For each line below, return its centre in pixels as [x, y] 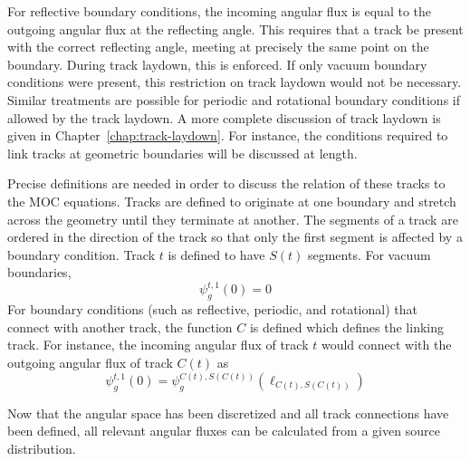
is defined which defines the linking [347, 327]
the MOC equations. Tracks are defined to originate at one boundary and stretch [232, 201]
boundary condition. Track [82, 254]
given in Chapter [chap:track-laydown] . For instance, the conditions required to [228, 135]
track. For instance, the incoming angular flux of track [158, 345]
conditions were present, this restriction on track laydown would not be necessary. [235, 82]
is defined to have [216, 254]
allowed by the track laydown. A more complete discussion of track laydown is [224, 117]
